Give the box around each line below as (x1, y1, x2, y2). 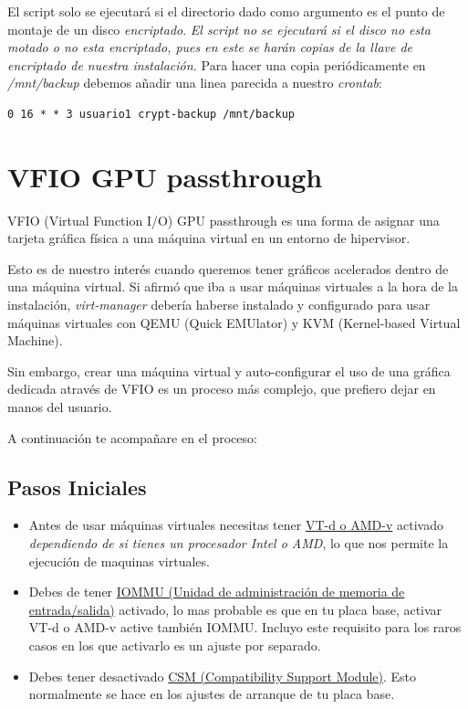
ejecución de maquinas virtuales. (28, 551, 210, 570)
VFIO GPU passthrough (7, 157, 323, 195)
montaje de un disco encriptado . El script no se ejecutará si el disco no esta (7, 19, 432, 38)
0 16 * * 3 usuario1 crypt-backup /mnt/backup (7, 107, 295, 121)
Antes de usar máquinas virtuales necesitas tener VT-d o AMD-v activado (28, 515, 443, 534)
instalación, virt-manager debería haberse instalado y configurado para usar (7, 295, 431, 314)
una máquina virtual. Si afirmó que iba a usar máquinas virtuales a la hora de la (7, 277, 458, 296)
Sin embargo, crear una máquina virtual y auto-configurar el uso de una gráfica (7, 361, 451, 380)
